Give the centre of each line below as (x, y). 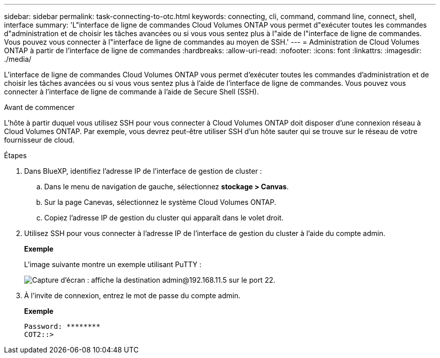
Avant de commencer (39, 107)
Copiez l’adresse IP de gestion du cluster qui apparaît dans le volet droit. (164, 218)
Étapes (16, 155)
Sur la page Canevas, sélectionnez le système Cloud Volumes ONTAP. (160, 202)
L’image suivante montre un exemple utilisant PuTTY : (113, 264)
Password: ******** (62, 326)
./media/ (18, 59)
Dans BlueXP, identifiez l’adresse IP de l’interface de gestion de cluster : (143, 171)
